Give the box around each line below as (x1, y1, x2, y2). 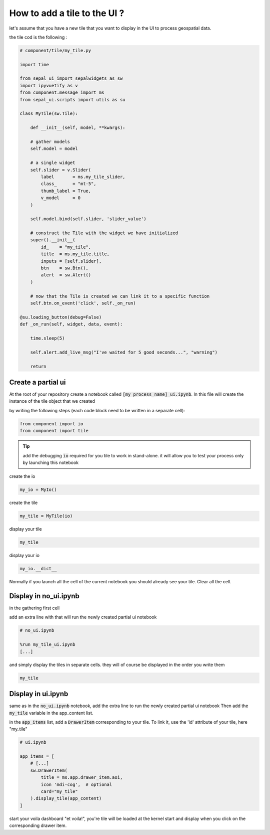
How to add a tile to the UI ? (9, 8, 124, 19)
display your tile (9, 526, 42, 532)
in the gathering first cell (9, 605, 60, 611)
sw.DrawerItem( (30, 767, 67, 773)
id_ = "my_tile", (40, 244, 91, 250)
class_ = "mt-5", (40, 181, 97, 187)
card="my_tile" (40, 789, 78, 794)
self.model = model (30, 146, 78, 151)
